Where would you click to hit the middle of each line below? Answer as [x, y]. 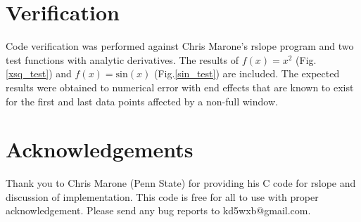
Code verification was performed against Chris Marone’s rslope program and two [180, 46]
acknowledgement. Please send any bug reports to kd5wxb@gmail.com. [158, 210]
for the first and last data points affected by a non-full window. [142, 101]
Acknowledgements [100, 149]
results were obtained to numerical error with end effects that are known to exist [180, 87]
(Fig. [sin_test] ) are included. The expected [247, 73]
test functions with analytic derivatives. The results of [122, 59]
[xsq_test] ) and [39, 73]
